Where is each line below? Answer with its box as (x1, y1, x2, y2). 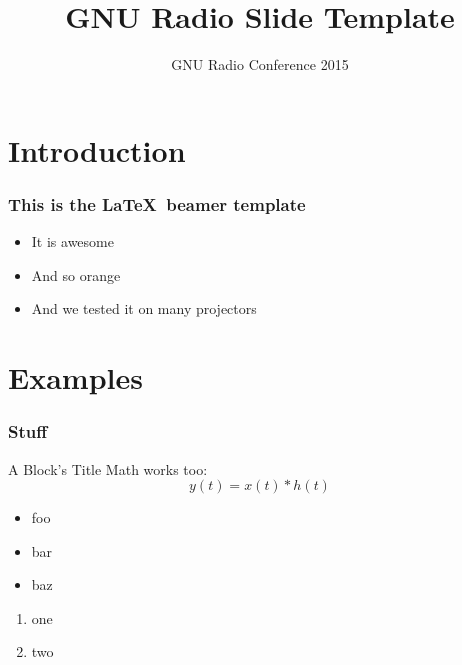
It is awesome (31, 231, 114, 252)
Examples (8, 357, 143, 398)
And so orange (31, 264, 121, 285)
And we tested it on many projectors (31, 298, 257, 319)
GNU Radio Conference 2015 (171, 54, 349, 75)
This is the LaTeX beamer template (8, 191, 306, 216)
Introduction (8, 129, 186, 170)
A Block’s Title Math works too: (8, 458, 208, 479)
